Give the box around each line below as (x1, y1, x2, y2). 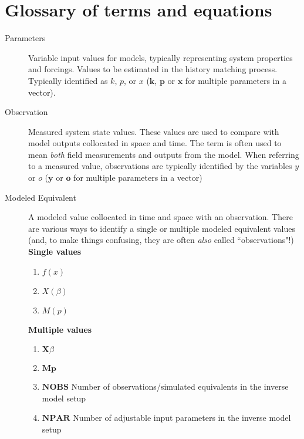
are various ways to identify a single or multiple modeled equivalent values (28, 222, 296, 234)
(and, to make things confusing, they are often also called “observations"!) (28, 234, 294, 246)
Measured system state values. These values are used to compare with (28, 125, 279, 137)
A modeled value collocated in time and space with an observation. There (28, 211, 293, 223)
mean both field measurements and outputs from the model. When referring (28, 148, 299, 160)
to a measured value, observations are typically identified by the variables (28, 160, 292, 172)
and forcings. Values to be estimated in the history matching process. (28, 63, 278, 75)
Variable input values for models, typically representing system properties (28, 51, 293, 63)
